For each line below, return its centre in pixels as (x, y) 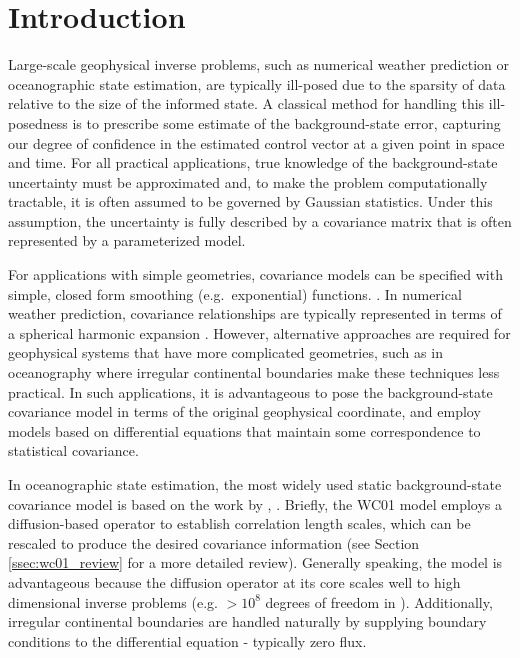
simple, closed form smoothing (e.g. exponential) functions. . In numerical (235, 293)
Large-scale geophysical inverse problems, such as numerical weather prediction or (258, 64)
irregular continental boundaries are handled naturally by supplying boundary (247, 621)
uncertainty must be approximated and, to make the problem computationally (248, 181)
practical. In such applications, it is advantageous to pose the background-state (250, 391)
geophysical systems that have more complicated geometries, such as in (225, 352)
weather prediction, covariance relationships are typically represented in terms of (255, 313)
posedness (38, 122)
